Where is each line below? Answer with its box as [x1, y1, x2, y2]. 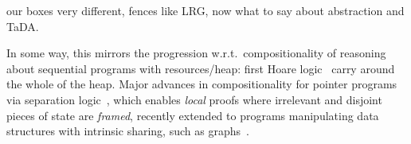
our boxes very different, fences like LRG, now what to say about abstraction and [6, 2, 405, 18]
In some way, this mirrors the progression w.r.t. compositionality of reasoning [6, 45, 386, 61]
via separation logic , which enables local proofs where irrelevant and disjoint [6, 91, 382, 107]
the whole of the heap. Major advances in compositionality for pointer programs [6, 76, 397, 92]
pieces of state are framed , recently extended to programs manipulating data [6, 107, 379, 123]
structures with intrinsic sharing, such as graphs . [6, 123, 249, 139]
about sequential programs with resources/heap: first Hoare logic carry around [6, 60, 395, 76]
